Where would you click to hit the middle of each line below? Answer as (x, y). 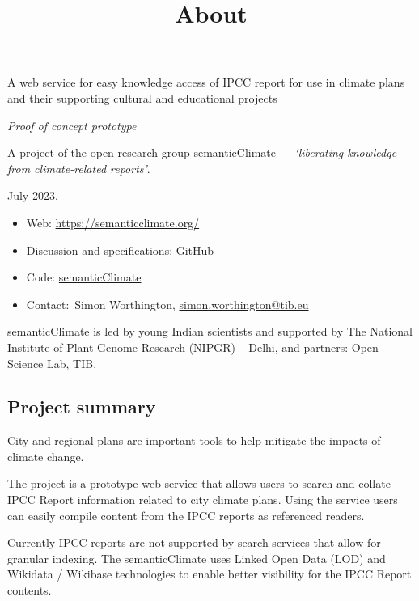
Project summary (82, 406)
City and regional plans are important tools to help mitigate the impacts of (194, 440)
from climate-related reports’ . (79, 168)
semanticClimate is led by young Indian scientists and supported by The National (210, 331)
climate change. (46, 456)
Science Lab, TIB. (52, 363)
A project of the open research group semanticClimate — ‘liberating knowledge (202, 152)
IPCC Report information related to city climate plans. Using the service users (203, 499)
